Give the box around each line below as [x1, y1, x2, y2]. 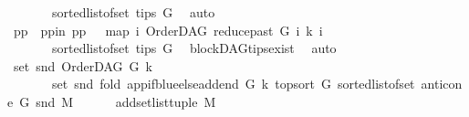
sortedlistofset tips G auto [51, 3, 215, 21]
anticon [421, 74, 463, 93]
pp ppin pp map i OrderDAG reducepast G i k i [13, 20, 323, 39]
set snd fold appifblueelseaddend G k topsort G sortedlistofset [51, 74, 415, 93]
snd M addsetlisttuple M [36, 91, 216, 111]
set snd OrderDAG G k [13, 56, 152, 75]
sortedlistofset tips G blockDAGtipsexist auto [51, 38, 337, 58]
